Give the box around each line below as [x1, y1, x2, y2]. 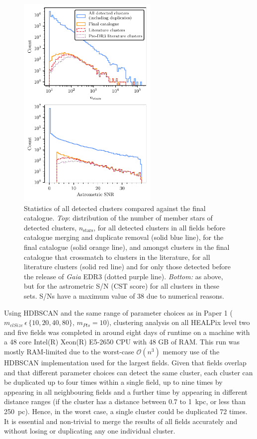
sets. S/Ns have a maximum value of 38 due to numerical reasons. [24, 291, 224, 301]
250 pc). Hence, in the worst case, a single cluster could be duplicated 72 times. [4, 406, 248, 416]
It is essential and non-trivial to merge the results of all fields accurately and [4, 416, 238, 426]
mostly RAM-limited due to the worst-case [4, 346, 134, 356]
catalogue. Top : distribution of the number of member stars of [24, 213, 213, 223]
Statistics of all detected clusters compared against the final [24, 203, 206, 213]
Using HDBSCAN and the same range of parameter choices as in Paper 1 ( [4, 307, 233, 318]
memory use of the [163, 346, 220, 356]
